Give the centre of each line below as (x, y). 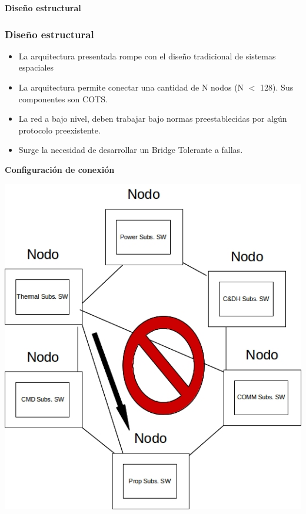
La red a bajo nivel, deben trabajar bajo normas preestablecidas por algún (153, 119)
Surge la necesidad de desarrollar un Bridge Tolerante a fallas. (131, 150)
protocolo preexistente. (59, 130)
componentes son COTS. (63, 99)
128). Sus (277, 87)
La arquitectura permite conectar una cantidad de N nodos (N (131, 87)
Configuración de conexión (60, 169)
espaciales (36, 67)
